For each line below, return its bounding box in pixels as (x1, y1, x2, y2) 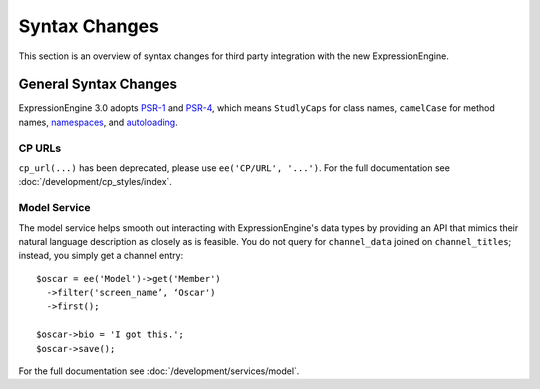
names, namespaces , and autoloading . (18, 116, 179, 128)
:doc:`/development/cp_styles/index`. (18, 176, 172, 188)
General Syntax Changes (18, 76, 177, 93)
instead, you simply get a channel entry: (18, 250, 184, 262)
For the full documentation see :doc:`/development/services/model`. (18, 365, 300, 377)
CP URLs (18, 141, 62, 155)
